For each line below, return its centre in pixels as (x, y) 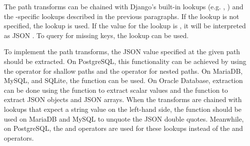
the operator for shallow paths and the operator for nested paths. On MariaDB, (123, 71)
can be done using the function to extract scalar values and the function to (116, 90)
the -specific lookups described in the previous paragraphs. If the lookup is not (122, 16)
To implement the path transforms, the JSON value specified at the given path (122, 52)
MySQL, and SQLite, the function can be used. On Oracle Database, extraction (124, 80)
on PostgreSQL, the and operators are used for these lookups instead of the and (124, 128)
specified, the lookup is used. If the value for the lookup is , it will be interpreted (125, 26)
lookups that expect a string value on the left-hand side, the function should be (123, 109)
